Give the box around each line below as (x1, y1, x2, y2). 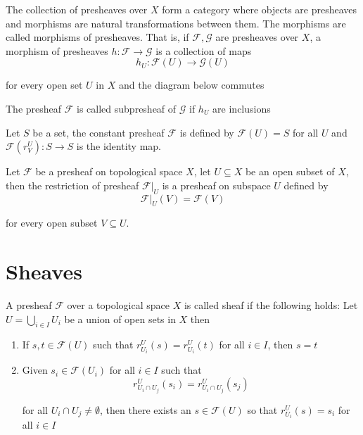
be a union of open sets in (64, 311, 176, 326)
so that (247, 402, 278, 417)
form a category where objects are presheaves (162, 2, 357, 16)
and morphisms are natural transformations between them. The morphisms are (6, 15, 346, 30)
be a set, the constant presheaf (32, 125, 165, 139)
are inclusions (212, 101, 271, 115)
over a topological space (67, 298, 170, 313)
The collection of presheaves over (6, 2, 148, 16)
